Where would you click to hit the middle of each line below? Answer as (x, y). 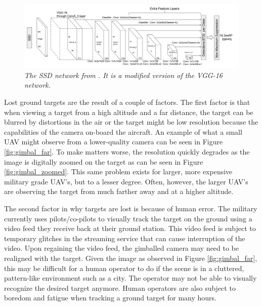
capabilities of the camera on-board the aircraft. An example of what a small (123, 131)
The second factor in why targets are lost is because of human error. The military (131, 208)
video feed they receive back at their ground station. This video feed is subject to (130, 228)
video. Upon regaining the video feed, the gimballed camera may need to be (122, 248)
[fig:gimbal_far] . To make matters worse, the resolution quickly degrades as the (127, 152)
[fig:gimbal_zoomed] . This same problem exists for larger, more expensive (118, 171)
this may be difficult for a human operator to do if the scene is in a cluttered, (124, 268)
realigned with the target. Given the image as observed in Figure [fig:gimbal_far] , (131, 258)
